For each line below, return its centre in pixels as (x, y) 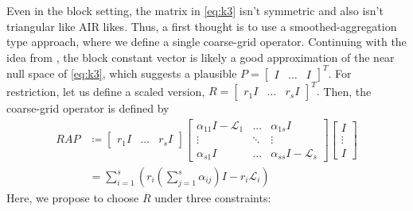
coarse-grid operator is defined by (88, 108)
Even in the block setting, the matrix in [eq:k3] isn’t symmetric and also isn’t (195, 10)
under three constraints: (213, 198)
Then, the (347, 91)
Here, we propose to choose (73, 198)
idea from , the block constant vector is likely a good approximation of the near (201, 57)
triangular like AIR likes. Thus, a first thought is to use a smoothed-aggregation (202, 26)
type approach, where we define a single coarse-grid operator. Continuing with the (206, 42)
